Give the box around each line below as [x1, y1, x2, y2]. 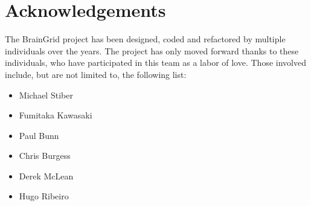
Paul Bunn [19, 129, 59, 141]
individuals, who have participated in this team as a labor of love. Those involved [5, 56, 306, 69]
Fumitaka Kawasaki [19, 109, 92, 121]
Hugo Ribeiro [19, 190, 69, 202]
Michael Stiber [19, 88, 73, 101]
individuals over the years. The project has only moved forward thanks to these [5, 44, 299, 57]
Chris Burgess [19, 149, 71, 162]
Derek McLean [19, 169, 74, 182]
